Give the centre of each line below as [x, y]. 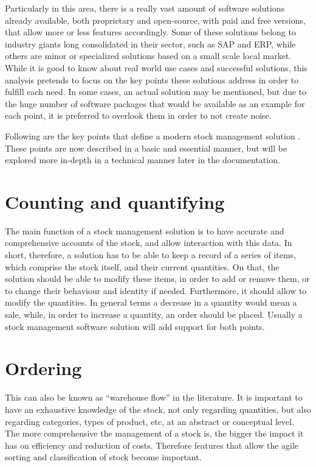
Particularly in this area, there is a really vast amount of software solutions [145, 8]
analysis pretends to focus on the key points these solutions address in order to [152, 79]
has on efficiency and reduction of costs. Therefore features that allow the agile [152, 445]
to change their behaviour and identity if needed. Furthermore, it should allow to [156, 290]
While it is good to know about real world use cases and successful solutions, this [156, 67]
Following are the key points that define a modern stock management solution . [153, 135]
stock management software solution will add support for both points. [135, 326]
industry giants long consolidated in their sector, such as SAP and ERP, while [150, 44]
